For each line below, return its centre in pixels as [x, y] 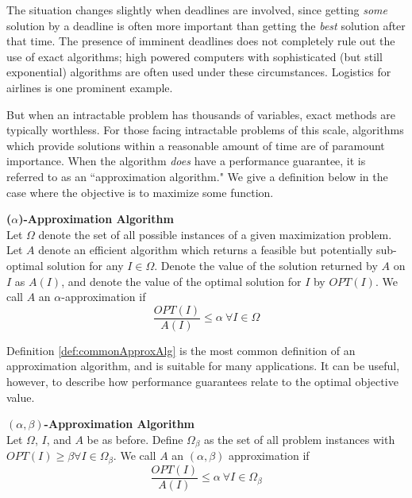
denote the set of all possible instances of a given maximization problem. [215, 234]
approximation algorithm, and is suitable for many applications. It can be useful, [203, 366]
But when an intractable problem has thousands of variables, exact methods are [201, 114]
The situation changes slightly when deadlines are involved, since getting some [197, 10]
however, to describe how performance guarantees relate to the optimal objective [202, 381]
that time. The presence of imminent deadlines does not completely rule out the [201, 41]
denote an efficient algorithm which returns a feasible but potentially [206, 250]
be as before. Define [135, 439]
